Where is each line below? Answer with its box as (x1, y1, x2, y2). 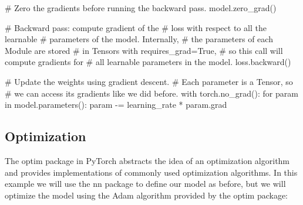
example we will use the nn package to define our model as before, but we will (5, 177, 286, 190)
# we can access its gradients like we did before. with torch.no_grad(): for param (5, 87, 298, 99)
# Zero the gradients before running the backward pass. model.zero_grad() (5, 2, 277, 13)
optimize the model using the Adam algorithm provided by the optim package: (5, 189, 288, 201)
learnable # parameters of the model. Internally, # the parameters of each (5, 33, 273, 45)
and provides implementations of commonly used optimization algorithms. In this (5, 166, 298, 178)
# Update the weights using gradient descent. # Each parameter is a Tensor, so (5, 75, 293, 87)
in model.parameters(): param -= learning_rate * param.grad (5, 98, 227, 111)
